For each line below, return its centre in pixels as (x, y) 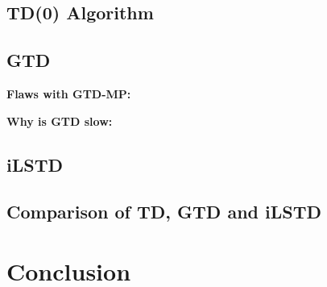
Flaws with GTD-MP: (69, 93)
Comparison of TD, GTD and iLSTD (164, 212)
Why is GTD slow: (60, 121)
